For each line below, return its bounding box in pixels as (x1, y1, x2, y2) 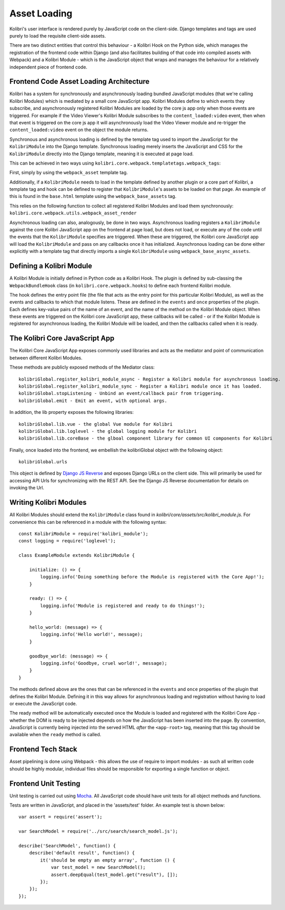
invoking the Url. (9, 485, 45, 491)
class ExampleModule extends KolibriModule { (18, 553, 135, 558)
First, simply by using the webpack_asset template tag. (9, 170, 128, 176)
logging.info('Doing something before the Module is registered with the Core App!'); (40, 574, 265, 580)
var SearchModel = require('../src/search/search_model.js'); (18, 828, 178, 834)
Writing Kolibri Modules (9, 498, 87, 507)
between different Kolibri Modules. (9, 355, 83, 361)
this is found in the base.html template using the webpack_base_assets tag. (9, 193, 177, 199)
